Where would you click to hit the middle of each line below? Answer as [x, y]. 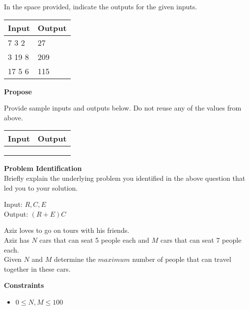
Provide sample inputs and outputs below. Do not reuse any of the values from [123, 108]
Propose [18, 91]
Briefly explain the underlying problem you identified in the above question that [125, 178]
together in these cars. [37, 268]
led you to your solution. [41, 187]
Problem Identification [43, 168]
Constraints [24, 285]
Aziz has [17, 240]
